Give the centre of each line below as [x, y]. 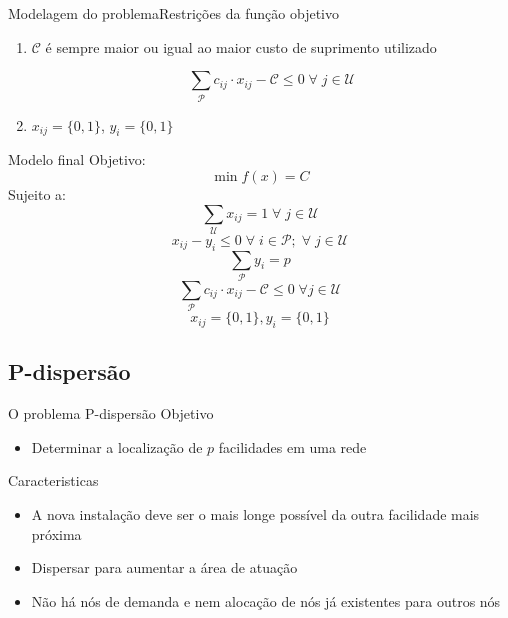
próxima [56, 533]
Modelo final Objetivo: [77, 159]
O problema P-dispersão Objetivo [111, 413]
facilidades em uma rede [292, 446]
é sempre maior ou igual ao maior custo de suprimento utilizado [241, 46]
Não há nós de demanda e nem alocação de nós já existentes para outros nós [266, 600]
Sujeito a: [37, 193]
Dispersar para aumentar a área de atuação [164, 567]
